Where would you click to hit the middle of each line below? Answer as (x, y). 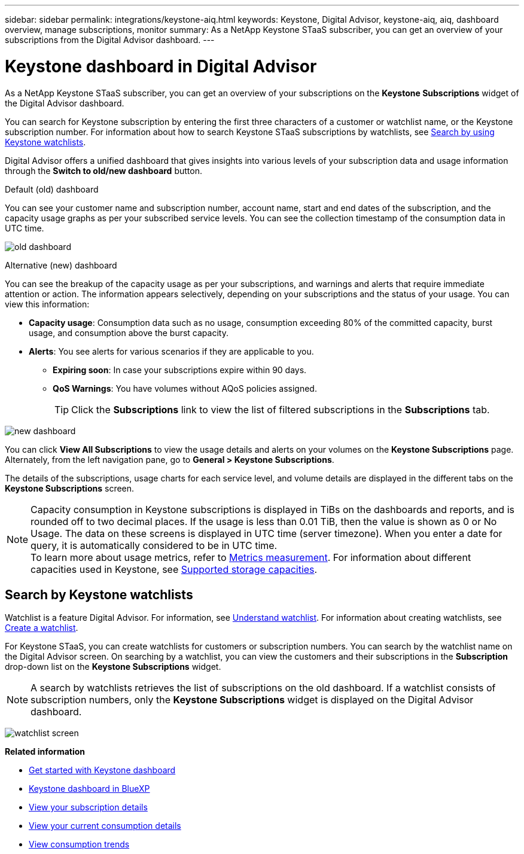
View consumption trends (79, 844)
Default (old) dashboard (52, 189)
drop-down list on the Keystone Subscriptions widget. (113, 667)
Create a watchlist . (42, 628)
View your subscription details (88, 807)
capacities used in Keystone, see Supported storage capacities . (174, 569)
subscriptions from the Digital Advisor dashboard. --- (110, 40)
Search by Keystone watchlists (99, 594)
